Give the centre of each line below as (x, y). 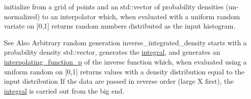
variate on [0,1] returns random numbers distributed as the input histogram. (120, 26)
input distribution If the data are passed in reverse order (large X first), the (119, 81)
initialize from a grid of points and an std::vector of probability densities (114, 6)
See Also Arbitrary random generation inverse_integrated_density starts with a (125, 42)
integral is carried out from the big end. (64, 90)
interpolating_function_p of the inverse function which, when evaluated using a (125, 61)
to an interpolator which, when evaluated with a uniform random (141, 16)
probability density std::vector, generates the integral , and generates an (112, 52)
